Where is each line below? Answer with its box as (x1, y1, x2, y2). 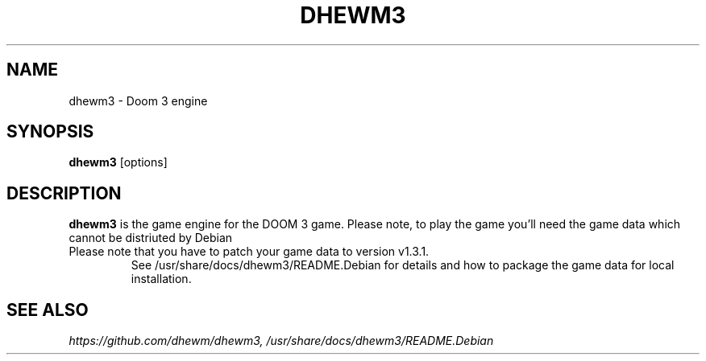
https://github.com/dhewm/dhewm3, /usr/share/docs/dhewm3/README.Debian (69, 334, 494, 348)
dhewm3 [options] (69, 155, 168, 170)
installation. (131, 272, 192, 286)
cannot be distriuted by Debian (69, 231, 233, 245)
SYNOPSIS (6, 121, 94, 142)
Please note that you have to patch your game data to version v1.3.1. (69, 244, 430, 259)
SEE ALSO (6, 299, 89, 320)
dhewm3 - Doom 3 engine (69, 93, 208, 108)
